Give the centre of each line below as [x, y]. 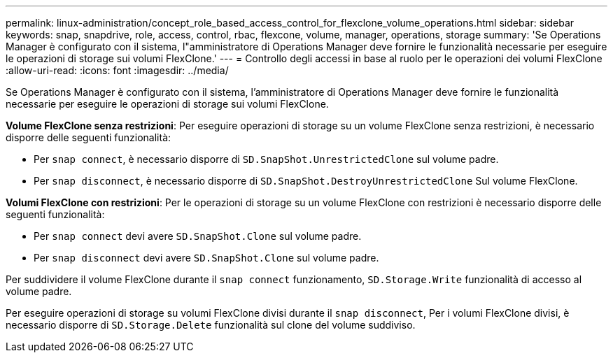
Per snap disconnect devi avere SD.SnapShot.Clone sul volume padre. [206, 258]
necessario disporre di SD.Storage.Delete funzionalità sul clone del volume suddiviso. [211, 325]
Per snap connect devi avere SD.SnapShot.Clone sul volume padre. [198, 236]
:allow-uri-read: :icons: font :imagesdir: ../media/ [117, 70]
